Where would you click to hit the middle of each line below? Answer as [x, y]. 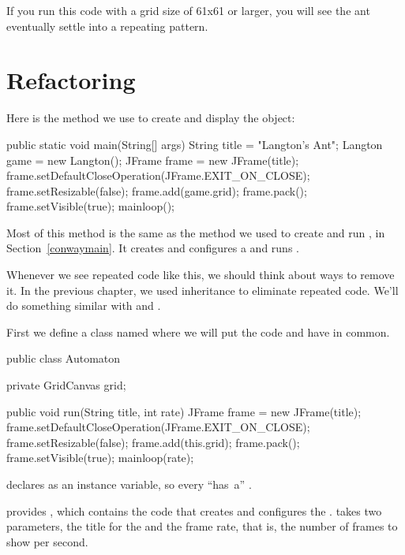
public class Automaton [64, 358]
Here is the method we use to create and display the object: [151, 118]
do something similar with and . [84, 305]
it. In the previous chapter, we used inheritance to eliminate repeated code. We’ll [202, 290]
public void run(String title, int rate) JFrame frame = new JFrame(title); [184, 411]
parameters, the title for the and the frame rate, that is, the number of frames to [202, 526]
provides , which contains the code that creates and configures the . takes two [194, 510]
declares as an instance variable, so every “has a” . [129, 484]
